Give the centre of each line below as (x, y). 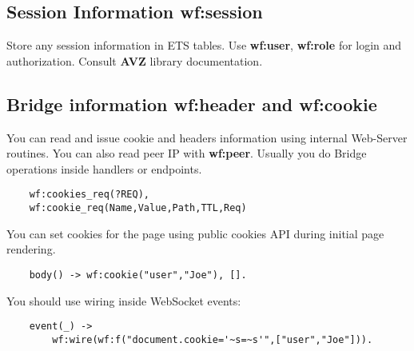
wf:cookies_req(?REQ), (89, 195)
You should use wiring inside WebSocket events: (124, 300)
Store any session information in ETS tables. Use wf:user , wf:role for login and (204, 45)
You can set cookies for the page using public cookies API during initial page (195, 233)
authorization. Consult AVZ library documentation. (135, 60)
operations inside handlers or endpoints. (104, 168)
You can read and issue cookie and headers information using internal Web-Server (207, 137)
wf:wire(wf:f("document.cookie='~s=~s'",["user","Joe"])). (213, 339)
